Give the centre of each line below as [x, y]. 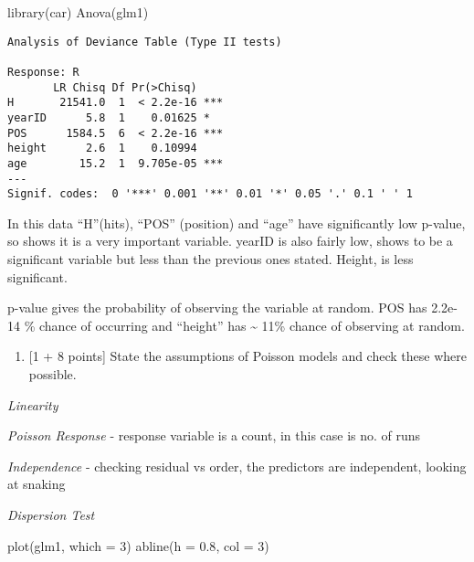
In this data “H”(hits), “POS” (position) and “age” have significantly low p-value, [237, 223]
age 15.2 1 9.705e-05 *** [116, 163]
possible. [53, 373]
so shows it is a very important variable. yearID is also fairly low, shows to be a [230, 241]
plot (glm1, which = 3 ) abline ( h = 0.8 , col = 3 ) [138, 545]
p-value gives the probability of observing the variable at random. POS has [217, 308]
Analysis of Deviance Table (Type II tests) [145, 42]
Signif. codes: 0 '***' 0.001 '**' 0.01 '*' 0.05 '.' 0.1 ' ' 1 [210, 194]
